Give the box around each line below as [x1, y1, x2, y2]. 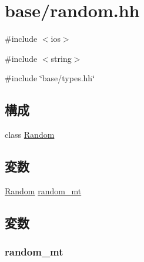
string [51, 52, 72, 64]
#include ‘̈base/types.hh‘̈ [5, 72, 95, 84]
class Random [5, 128, 55, 141]
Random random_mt [5, 184, 82, 197]
